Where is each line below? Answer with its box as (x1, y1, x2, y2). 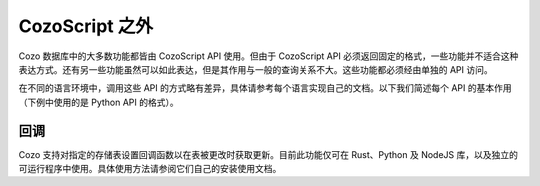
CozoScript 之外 (18, 15, 154, 37)
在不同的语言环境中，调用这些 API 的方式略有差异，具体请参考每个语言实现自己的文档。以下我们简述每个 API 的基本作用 (18, 82, 512, 94)
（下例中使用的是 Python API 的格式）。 (18, 96, 179, 108)
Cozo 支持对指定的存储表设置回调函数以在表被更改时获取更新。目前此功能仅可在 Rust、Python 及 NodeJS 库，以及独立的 (18, 148, 519, 160)
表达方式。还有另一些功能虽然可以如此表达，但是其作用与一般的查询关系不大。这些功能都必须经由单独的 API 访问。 (18, 63, 494, 75)
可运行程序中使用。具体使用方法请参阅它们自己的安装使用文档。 (18, 163, 282, 175)
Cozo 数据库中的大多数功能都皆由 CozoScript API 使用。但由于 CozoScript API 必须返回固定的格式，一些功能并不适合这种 (18, 50, 519, 62)
